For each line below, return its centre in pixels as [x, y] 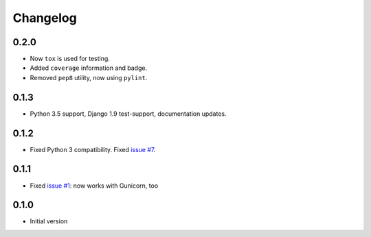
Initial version [49, 221]
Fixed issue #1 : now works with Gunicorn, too [94, 186]
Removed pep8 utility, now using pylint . [89, 77]
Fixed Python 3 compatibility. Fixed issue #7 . [93, 149]
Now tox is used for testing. [70, 59]
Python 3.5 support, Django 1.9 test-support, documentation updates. [128, 114]
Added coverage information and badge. [89, 68]
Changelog [45, 18]
